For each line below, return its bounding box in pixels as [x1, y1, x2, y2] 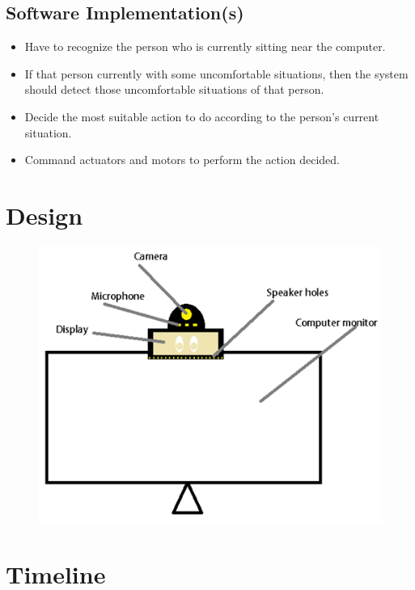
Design [6, 198, 83, 231]
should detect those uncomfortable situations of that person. [24, 81, 324, 98]
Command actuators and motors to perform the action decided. [24, 151, 340, 168]
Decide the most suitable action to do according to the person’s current [24, 107, 379, 124]
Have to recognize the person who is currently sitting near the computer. [24, 38, 386, 55]
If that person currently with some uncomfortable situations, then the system [24, 65, 409, 82]
